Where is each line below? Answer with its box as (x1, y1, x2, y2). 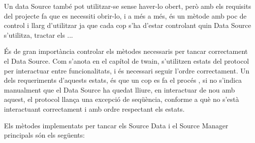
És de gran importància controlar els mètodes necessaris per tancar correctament (4, 46, 248, 56)
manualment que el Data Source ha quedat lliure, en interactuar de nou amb (4, 84, 235, 95)
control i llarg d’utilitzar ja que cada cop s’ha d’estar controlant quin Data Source (4, 20, 251, 30)
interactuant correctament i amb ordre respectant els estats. (4, 103, 185, 114)
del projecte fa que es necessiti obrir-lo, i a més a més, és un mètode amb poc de (4, 10, 247, 21)
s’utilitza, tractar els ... (4, 29, 73, 40)
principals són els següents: (4, 130, 85, 140)
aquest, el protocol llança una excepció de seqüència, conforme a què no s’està (4, 94, 239, 104)
